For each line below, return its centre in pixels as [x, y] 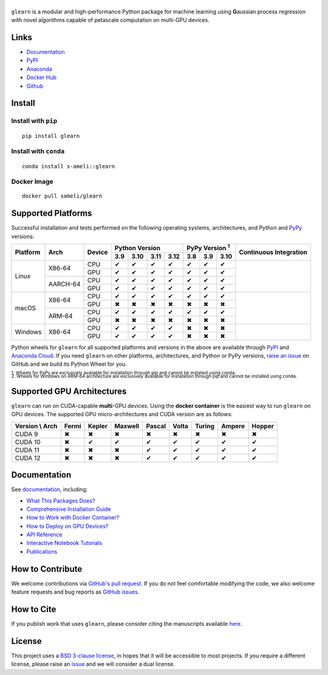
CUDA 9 [26, 434]
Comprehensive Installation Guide [69, 509]
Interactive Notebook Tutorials [64, 543]
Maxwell [127, 426]
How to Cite [34, 609]
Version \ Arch [36, 426]
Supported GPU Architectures [69, 391]
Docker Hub [42, 77]
